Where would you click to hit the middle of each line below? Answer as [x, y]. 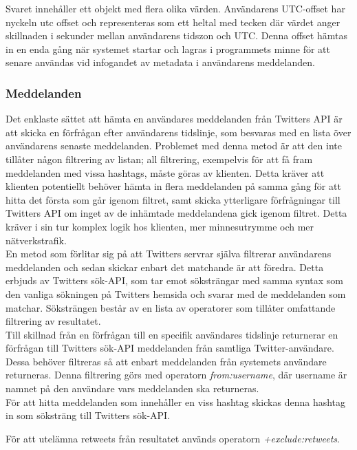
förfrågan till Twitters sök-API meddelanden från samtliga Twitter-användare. [170, 348]
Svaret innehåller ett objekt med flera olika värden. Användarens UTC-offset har [175, 8]
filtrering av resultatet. [53, 321]
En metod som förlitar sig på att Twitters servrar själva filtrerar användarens [169, 254]
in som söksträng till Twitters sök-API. [88, 415]
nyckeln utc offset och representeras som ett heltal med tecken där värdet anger [173, 22]
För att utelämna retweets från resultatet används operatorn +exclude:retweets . [173, 438]
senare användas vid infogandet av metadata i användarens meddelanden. [160, 62]
